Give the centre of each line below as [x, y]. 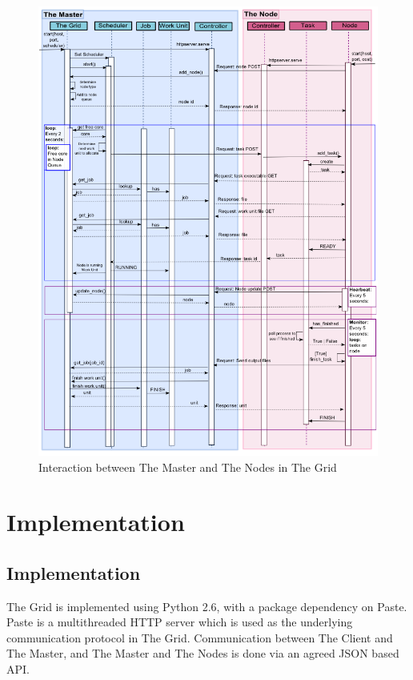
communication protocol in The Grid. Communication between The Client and [200, 637]
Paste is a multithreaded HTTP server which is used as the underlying [180, 622]
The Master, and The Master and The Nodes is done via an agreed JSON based [203, 653]
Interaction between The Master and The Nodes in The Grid [188, 467]
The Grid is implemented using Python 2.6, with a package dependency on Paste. [207, 606]
